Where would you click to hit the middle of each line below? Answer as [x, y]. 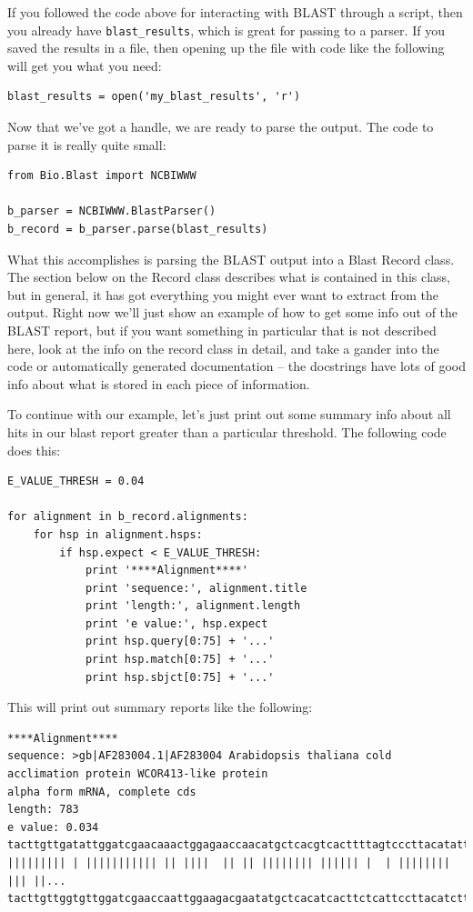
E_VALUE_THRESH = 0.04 [76, 481]
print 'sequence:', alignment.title [196, 588]
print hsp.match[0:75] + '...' [180, 660]
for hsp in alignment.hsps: [118, 534]
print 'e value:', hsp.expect [176, 623]
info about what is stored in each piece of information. [159, 383]
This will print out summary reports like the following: [160, 707]
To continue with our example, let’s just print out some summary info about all [229, 414]
